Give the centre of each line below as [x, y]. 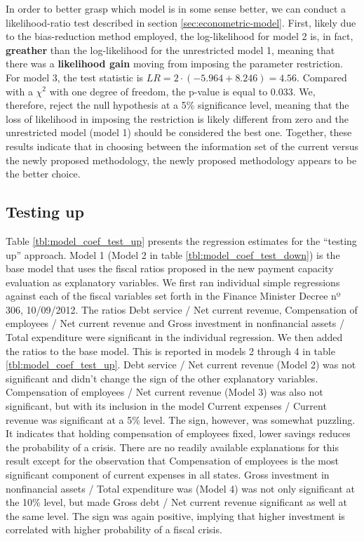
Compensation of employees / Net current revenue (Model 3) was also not [164, 392]
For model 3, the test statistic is [75, 77]
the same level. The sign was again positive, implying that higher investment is [175, 515]
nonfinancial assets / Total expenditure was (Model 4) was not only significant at [180, 488]
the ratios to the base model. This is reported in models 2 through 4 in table [170, 350]
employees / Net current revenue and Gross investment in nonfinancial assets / [175, 323]
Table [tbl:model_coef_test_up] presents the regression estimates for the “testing [181, 240]
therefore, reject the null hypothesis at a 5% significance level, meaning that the [177, 105]
